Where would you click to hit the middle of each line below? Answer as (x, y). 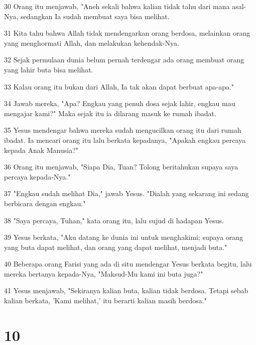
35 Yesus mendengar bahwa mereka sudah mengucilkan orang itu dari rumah (123, 130)
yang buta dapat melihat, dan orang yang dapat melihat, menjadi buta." (116, 247)
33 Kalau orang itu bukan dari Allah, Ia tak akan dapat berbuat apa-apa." (119, 86)
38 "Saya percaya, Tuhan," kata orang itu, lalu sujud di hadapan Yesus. (114, 220)
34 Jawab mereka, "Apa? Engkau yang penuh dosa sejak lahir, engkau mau (120, 103)
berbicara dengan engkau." (45, 203)
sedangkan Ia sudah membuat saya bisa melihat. (95, 16)
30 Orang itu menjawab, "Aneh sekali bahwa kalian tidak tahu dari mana (117, 6)
